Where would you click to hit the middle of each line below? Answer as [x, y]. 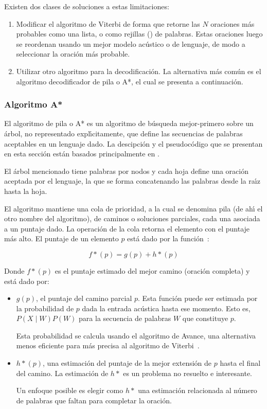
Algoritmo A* [33, 104]
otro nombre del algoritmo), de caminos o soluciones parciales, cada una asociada [132, 218]
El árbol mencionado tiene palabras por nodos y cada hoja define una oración [127, 171]
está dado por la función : [168, 238]
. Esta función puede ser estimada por [198, 298]
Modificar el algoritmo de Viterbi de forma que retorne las [108, 23]
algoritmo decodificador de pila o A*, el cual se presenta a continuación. [130, 81]
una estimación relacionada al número [198, 390]
